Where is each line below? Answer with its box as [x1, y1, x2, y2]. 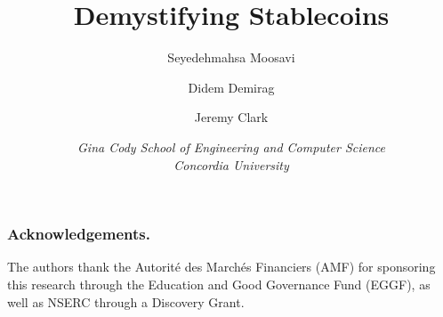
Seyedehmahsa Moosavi [167, 48, 295, 67]
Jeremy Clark [194, 108, 269, 126]
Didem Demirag [188, 77, 275, 96]
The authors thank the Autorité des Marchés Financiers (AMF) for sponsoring [7, 257, 436, 276]
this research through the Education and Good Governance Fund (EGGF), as [7, 274, 431, 293]
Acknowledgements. [7, 223, 150, 245]
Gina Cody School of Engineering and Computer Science [77, 137, 385, 156]
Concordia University [173, 155, 289, 174]
